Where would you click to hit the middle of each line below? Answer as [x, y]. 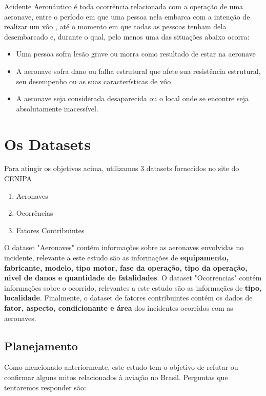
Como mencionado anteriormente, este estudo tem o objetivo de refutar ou [121, 367]
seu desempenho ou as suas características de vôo [94, 81]
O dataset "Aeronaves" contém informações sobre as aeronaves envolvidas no [124, 247]
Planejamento [41, 345]
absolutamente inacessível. [57, 108]
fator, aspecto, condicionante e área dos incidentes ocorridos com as [119, 308]
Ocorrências [35, 213]
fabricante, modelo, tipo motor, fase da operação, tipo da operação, [126, 267]
